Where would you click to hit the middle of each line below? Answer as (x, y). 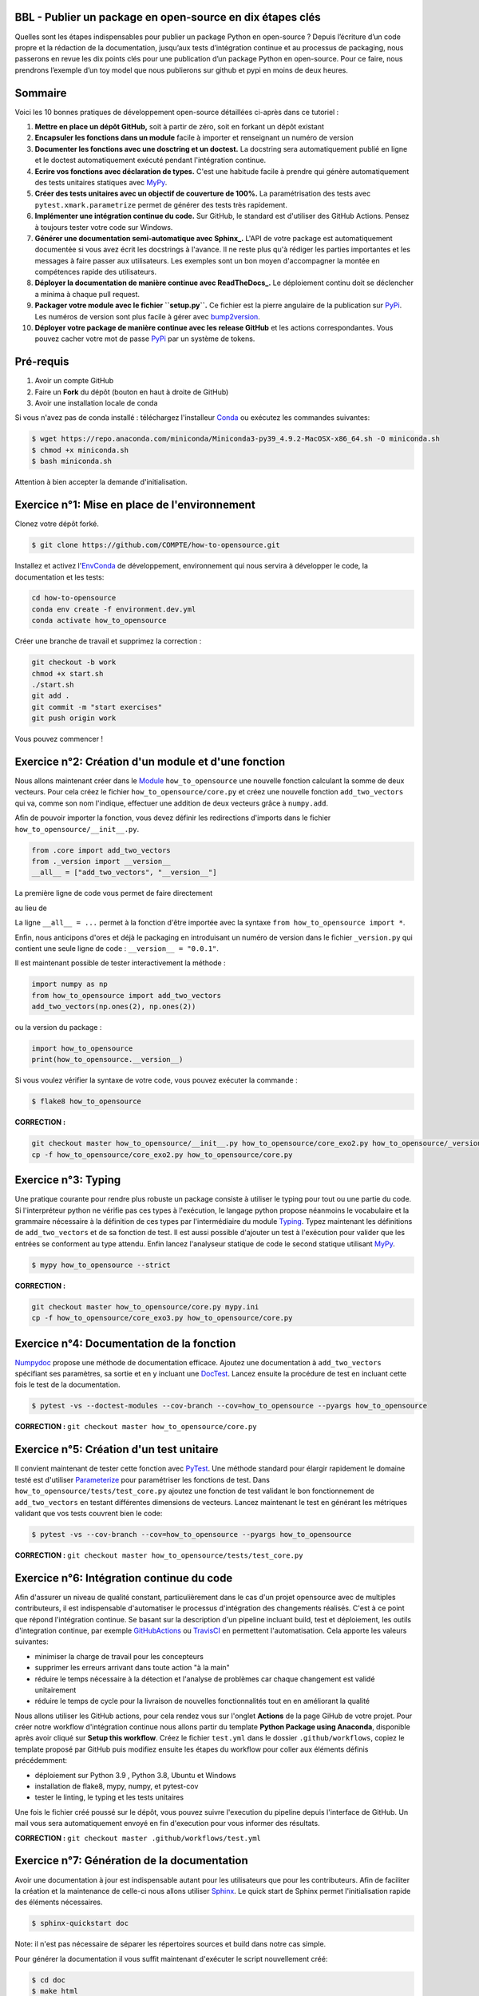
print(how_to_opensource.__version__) (107, 1059)
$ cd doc (49, 1980)
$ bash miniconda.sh (71, 461)
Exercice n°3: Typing (68, 1180)
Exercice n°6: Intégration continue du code (124, 1578)
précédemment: (41, 1760)
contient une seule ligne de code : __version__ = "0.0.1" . (117, 948)
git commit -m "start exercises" (97, 707)
